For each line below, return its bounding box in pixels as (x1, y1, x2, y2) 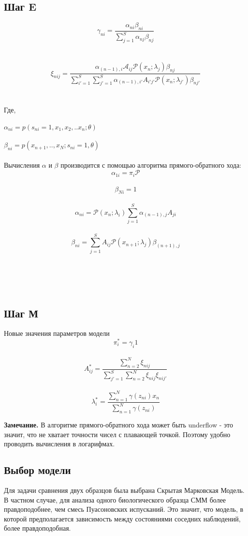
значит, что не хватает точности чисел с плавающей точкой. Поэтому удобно (4, 429, 231, 439)
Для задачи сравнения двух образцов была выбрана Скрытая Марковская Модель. (4, 485, 245, 495)
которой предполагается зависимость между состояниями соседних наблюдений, (4, 513, 241, 523)
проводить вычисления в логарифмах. (4, 439, 115, 449)
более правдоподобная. (4, 523, 71, 533)
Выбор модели (4, 462, 71, 477)
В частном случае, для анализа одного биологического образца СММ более (4, 494, 226, 504)
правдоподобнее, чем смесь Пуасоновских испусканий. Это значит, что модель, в (4, 504, 244, 514)
